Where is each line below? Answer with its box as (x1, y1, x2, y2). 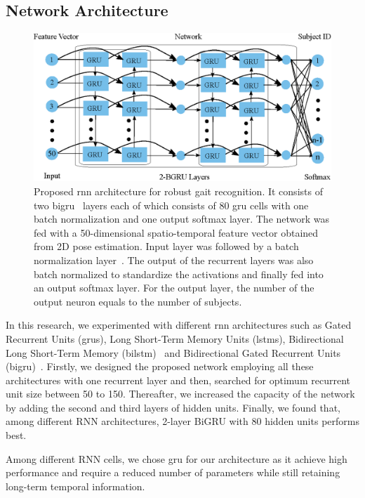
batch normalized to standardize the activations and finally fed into (34, 266, 324, 281)
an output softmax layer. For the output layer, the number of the (34, 280, 314, 295)
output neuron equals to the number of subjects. (34, 294, 242, 308)
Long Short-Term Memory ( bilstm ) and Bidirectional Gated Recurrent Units (6, 345, 341, 360)
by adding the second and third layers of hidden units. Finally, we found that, (6, 400, 340, 414)
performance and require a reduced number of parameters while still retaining (6, 465, 340, 480)
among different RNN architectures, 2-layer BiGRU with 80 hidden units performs (6, 414, 359, 428)
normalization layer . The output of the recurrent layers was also (34, 252, 314, 267)
